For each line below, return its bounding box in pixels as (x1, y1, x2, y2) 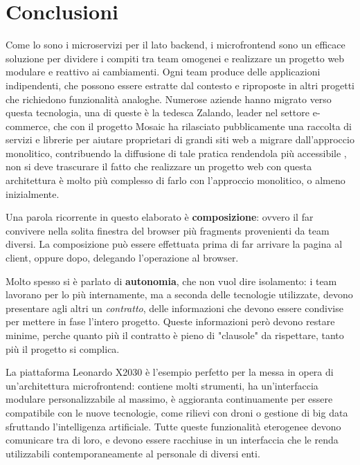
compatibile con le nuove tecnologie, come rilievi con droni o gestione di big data (6, 405, 348, 419)
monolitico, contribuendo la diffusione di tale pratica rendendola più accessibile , (6, 145, 347, 160)
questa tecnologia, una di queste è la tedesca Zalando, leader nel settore (6, 105, 310, 120)
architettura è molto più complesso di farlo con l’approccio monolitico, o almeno (6, 173, 345, 188)
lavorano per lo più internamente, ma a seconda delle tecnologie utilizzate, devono (6, 287, 353, 302)
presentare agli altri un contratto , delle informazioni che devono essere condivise (6, 300, 343, 315)
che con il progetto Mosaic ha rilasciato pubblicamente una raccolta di (53, 118, 352, 133)
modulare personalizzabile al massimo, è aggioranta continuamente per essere (6, 392, 333, 406)
